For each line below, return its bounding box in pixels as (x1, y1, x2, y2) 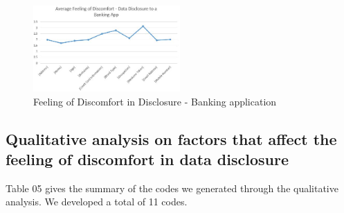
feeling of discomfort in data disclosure (6, 148, 289, 169)
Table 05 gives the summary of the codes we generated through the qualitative (6, 180, 338, 195)
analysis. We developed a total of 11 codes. (6, 194, 188, 209)
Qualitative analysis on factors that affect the (6, 128, 337, 149)
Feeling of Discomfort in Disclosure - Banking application (33, 94, 277, 108)
